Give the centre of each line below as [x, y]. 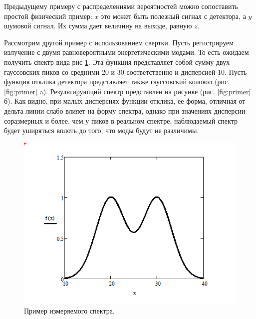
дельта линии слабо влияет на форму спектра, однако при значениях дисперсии [125, 110]
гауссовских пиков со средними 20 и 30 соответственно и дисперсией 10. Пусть [126, 72]
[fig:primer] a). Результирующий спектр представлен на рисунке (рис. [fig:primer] [128, 91]
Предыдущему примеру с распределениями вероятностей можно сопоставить [121, 6]
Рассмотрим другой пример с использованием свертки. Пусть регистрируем [119, 42]
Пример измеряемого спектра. [69, 311]
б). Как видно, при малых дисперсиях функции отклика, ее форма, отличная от [125, 101]
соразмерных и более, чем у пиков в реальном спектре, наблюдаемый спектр [121, 120]
